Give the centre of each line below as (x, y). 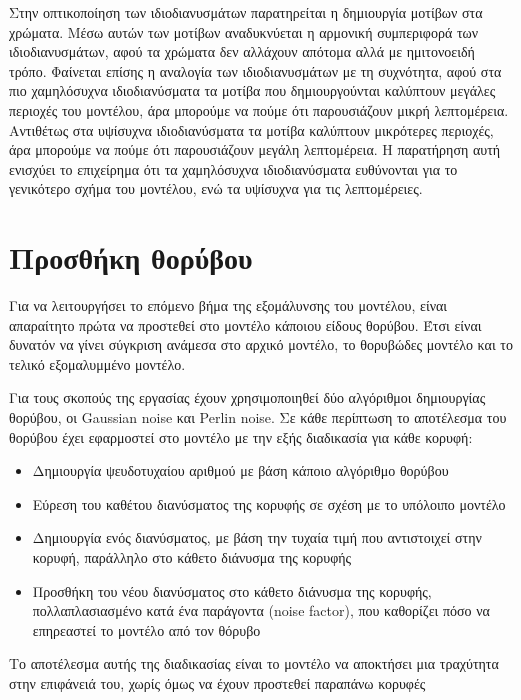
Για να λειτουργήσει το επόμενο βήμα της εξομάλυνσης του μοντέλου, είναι (228, 305)
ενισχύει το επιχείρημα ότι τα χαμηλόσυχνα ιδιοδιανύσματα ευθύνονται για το (233, 168)
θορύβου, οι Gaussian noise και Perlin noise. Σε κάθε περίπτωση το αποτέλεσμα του (258, 417)
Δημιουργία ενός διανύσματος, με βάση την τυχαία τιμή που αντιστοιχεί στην (257, 537)
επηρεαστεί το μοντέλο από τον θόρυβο (146, 629)
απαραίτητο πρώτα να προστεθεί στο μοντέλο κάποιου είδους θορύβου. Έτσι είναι (245, 324)
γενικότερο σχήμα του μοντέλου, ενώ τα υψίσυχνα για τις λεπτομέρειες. (216, 188)
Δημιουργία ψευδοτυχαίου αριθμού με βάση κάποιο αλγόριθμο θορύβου (240, 470)
